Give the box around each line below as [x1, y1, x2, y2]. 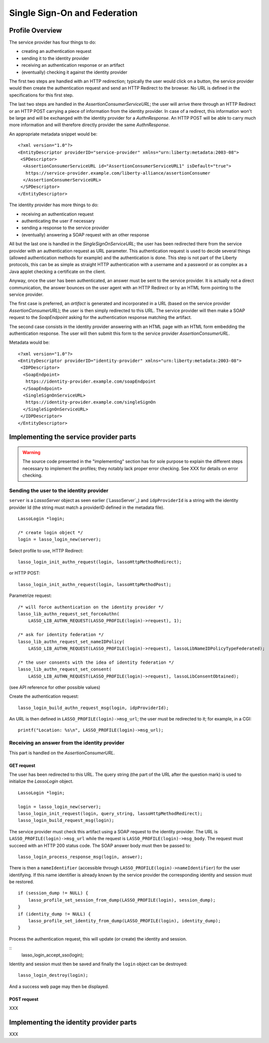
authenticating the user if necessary [21, 218, 95, 224]
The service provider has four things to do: [9, 40, 96, 45]
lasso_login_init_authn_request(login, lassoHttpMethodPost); [18, 582, 172, 587]
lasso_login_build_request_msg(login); [18, 817, 115, 823]
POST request [9, 996, 39, 1002]
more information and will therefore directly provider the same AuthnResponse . [9, 122, 170, 128]
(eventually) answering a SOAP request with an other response [21, 231, 150, 237]
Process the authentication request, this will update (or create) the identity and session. [9, 936, 187, 942]
